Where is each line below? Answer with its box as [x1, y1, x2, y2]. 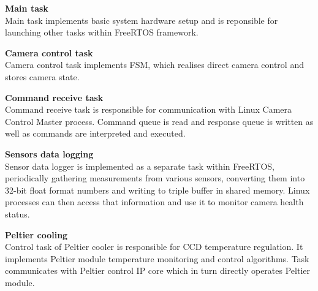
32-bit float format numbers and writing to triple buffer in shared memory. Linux [5, 183, 310, 196]
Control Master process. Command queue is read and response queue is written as [5, 115, 314, 127]
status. [5, 207, 30, 220]
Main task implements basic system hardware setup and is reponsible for [5, 13, 278, 26]
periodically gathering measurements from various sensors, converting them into [5, 172, 305, 184]
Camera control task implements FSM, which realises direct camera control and [5, 58, 304, 71]
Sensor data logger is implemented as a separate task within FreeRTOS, [5, 159, 274, 172]
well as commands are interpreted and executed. [5, 127, 186, 140]
